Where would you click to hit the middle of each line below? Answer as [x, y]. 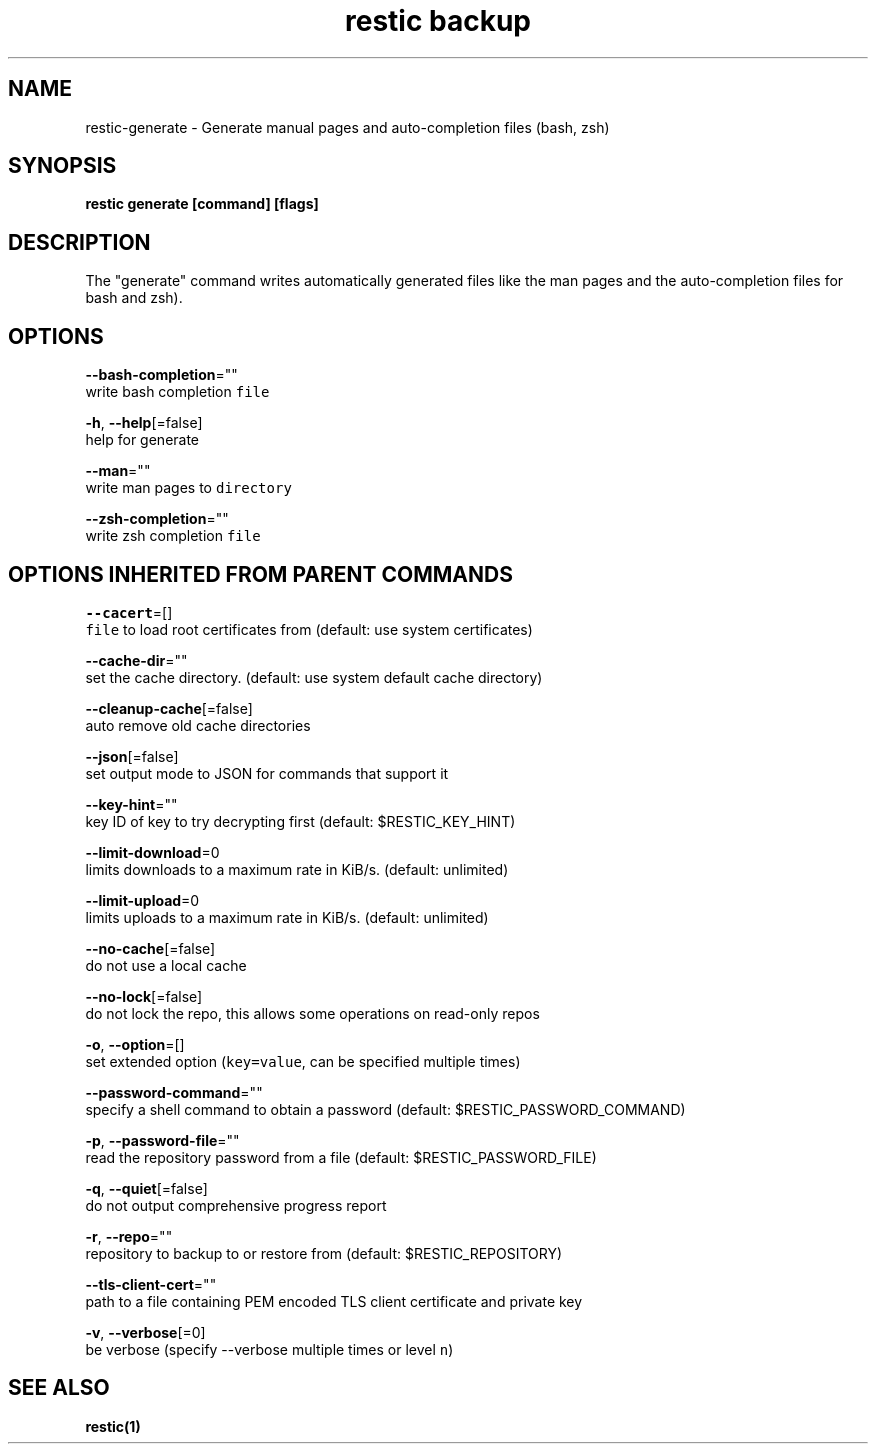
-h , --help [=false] [144, 423]
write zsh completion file [173, 536]
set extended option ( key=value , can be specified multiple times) [303, 1061]
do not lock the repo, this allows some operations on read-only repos [312, 1013]
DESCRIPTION [79, 242]
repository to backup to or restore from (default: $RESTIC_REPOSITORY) [324, 1253]
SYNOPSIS [62, 166]
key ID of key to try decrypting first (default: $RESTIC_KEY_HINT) [300, 821]
